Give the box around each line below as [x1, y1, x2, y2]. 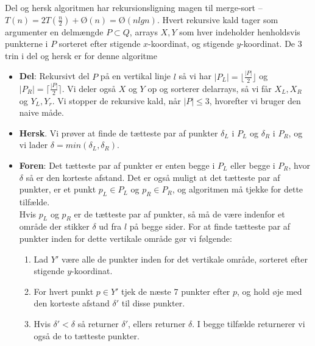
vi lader [19, 138, 48, 151]
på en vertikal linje [100, 69, 171, 82]
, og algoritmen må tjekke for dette [172, 183, 303, 196]
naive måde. [19, 106, 64, 119]
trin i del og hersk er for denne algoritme [5, 49, 157, 62]
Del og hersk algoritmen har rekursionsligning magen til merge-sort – [5, 1, 263, 13]
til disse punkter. [121, 297, 185, 309]
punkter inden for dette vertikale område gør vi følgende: [19, 232, 232, 244]
